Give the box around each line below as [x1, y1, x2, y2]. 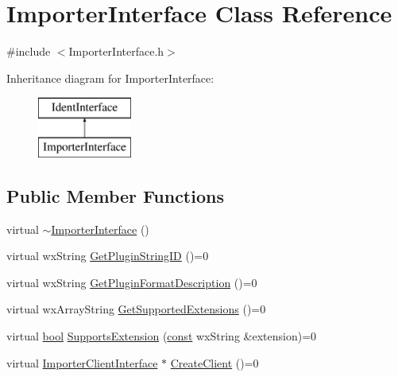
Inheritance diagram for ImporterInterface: [6, 69, 214, 86]
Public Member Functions [6, 183, 224, 208]
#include [6, 43, 51, 60]
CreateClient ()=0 [170, 354, 259, 371]
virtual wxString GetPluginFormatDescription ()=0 [6, 274, 257, 290]
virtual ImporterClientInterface [6, 354, 158, 371]
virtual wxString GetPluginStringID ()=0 [6, 247, 209, 264]
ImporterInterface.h [68, 43, 164, 60]
